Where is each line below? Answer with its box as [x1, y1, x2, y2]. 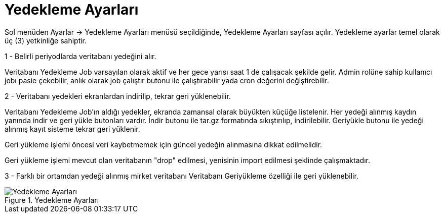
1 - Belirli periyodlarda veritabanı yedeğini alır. [5, 51, 156, 61]
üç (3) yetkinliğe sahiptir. [5, 36, 87, 45]
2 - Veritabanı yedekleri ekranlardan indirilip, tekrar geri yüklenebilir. [5, 91, 231, 100]
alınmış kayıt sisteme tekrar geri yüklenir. [5, 124, 140, 133]
